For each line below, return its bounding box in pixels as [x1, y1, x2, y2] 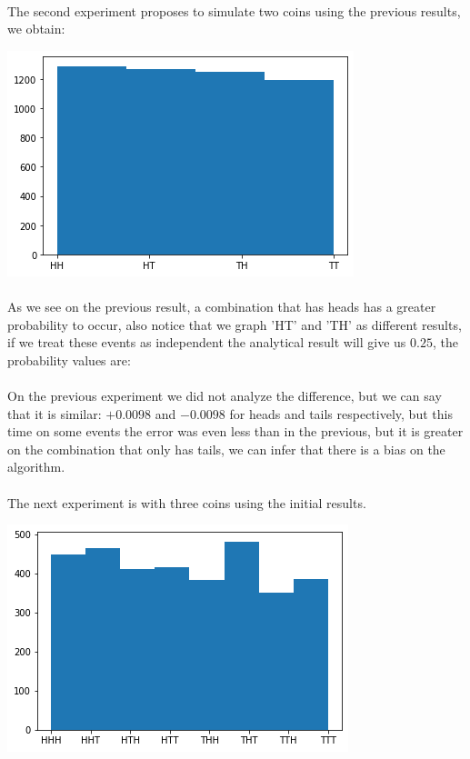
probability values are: [7, 350, 131, 369]
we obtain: [7, 19, 65, 38]
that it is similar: [7, 404, 102, 423]
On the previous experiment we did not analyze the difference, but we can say [7, 385, 442, 404]
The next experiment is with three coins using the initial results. [7, 493, 366, 512]
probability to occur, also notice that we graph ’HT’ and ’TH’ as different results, [7, 315, 462, 334]
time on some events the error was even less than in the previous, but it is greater [7, 422, 464, 441]
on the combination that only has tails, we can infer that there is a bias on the [7, 439, 445, 458]
